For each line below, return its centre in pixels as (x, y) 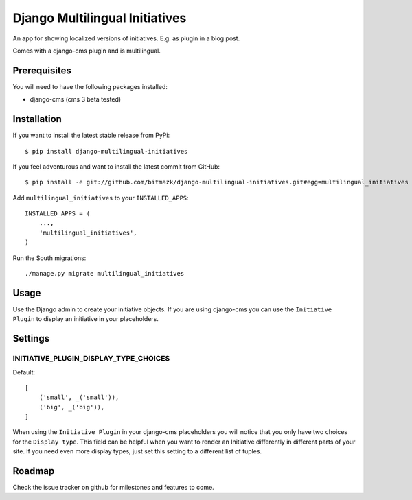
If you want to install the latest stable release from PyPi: (91, 135)
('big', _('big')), (72, 407)
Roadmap (34, 471)
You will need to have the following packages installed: (90, 86)
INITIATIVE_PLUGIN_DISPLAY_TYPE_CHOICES (91, 359)
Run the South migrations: (49, 258)
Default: (24, 372)
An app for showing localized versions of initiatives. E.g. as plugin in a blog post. (126, 38)
